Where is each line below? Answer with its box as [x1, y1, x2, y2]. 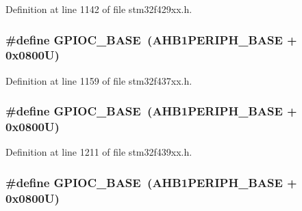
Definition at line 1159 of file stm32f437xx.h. [5, 73, 192, 87]
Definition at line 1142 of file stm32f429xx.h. [5, 2, 192, 16]
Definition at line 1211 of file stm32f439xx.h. [5, 145, 192, 159]
